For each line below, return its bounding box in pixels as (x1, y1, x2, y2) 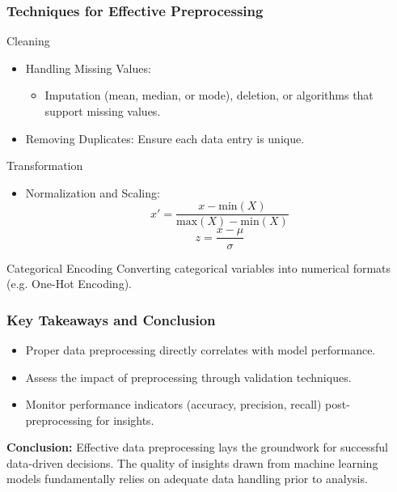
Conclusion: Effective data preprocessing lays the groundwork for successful (6, 439, 388, 456)
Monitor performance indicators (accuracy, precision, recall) (25, 396, 322, 413)
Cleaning (6, 32, 50, 49)
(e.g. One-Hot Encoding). (6, 275, 132, 292)
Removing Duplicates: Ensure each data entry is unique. (25, 129, 305, 146)
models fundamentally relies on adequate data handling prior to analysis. (6, 470, 368, 487)
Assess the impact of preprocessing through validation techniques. (25, 368, 352, 385)
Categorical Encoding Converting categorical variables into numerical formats (6, 259, 391, 276)
